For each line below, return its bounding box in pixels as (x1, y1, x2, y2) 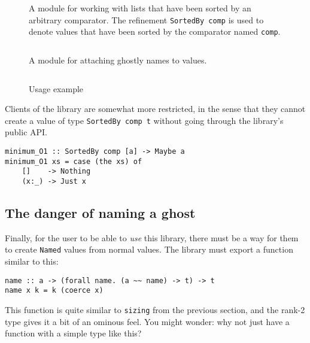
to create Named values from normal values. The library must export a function (5, 243, 293, 256)
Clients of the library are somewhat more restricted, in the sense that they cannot (5, 102, 306, 115)
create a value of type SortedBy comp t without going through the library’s (5, 114, 284, 126)
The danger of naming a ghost (5, 203, 196, 221)
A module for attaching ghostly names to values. (29, 53, 207, 66)
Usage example (29, 82, 84, 95)
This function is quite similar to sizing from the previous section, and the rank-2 (5, 303, 305, 315)
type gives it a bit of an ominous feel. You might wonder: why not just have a (5, 315, 290, 327)
